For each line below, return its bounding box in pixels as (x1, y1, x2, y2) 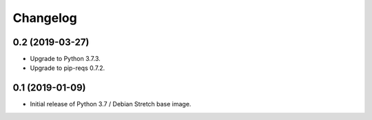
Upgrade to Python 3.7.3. (30, 55, 101, 63)
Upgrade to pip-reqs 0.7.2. (30, 64, 105, 72)
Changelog (12, 10, 77, 25)
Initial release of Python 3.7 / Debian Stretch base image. (30, 100, 192, 108)
